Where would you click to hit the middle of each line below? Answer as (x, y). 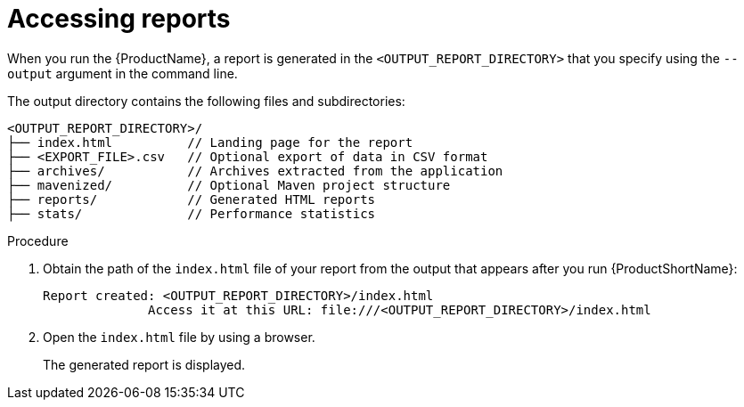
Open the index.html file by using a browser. (179, 337)
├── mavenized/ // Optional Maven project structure (229, 185)
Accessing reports (119, 19)
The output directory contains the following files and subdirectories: (206, 101)
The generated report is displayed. (144, 364)
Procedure (38, 240)
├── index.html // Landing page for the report (210, 142)
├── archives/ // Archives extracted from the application (255, 171)
